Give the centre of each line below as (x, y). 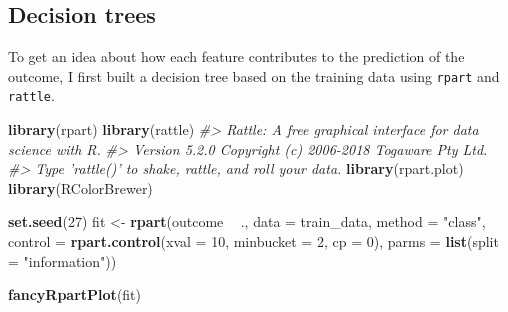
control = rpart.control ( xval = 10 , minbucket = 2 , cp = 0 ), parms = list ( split (253, 241)
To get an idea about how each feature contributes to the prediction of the (236, 56)
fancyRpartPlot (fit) (74, 294)
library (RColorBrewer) (80, 187)
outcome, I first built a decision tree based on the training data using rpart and (254, 75)
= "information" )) (62, 260)
